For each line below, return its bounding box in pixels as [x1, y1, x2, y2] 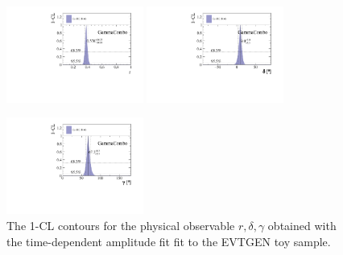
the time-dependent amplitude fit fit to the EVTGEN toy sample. [6, 232, 331, 249]
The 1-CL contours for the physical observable [6, 216, 235, 233]
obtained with [267, 216, 337, 233]
